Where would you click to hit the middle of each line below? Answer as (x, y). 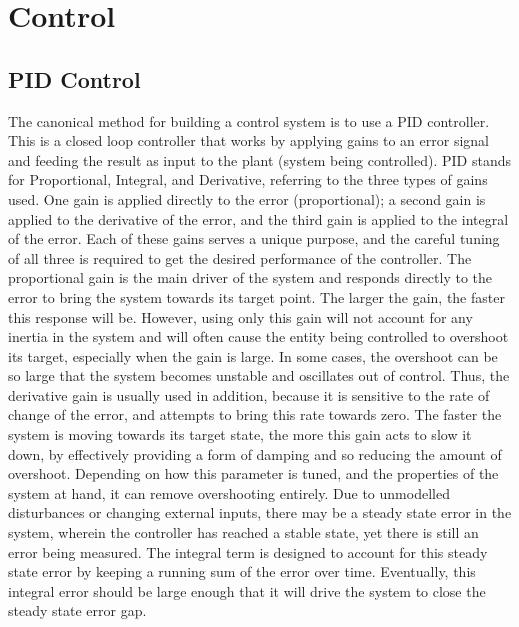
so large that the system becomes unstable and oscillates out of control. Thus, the (259, 375)
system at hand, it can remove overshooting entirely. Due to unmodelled (229, 492)
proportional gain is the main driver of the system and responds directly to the (250, 277)
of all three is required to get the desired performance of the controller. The (240, 257)
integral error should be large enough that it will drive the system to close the (247, 590)
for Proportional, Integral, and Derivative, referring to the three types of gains (248, 179)
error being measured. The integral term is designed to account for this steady (248, 551)
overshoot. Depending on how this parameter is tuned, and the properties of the (253, 473)
